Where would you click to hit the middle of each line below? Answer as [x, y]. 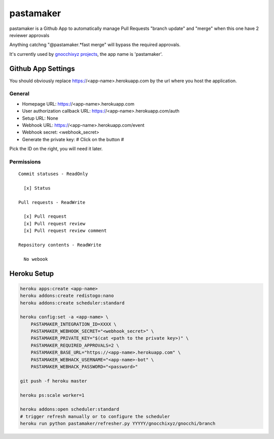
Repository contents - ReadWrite [60, 245]
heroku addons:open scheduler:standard [70, 409]
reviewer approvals [29, 35]
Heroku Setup [32, 273]
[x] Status [37, 188]
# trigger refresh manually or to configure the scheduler [95, 416]
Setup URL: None [40, 118]
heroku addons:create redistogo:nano [67, 296]
